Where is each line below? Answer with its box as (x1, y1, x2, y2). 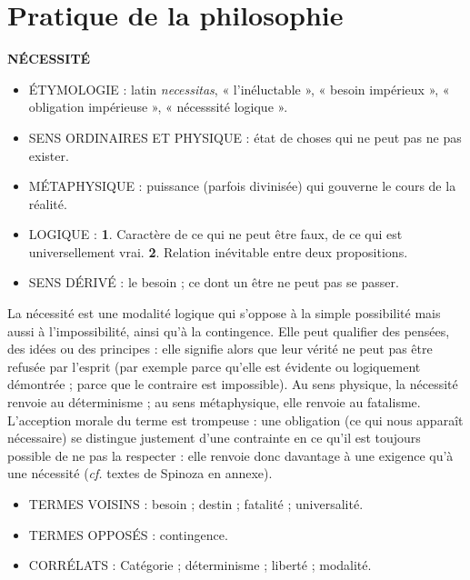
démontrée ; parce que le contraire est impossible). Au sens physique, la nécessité (7, 375, 458, 394)
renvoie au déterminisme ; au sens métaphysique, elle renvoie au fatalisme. (7, 393, 421, 412)
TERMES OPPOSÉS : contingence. (28, 525, 228, 544)
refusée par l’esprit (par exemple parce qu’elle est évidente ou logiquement (7, 356, 421, 375)
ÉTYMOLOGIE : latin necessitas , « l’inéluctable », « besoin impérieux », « (28, 79, 450, 98)
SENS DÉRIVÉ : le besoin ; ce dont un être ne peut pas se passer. (28, 273, 399, 292)
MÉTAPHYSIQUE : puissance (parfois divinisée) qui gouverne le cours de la (28, 176, 456, 195)
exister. (28, 145, 69, 165)
